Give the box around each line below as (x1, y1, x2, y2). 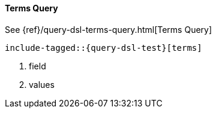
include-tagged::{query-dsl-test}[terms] (5, 42, 202, 53)
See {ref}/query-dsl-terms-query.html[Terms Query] (5, 24, 212, 35)
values (29, 79, 55, 90)
